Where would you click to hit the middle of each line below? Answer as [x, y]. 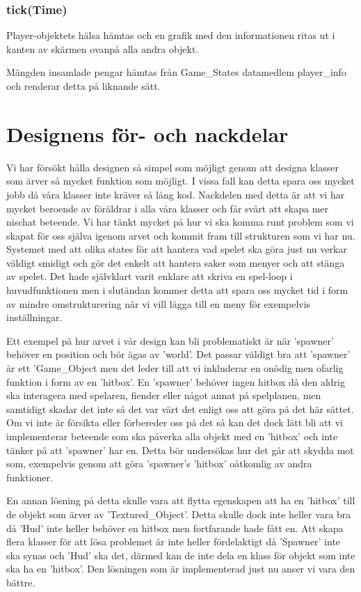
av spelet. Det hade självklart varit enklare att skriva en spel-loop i [150, 276]
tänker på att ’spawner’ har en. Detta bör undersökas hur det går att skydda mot [180, 450]
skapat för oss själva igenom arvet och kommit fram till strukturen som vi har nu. [181, 235]
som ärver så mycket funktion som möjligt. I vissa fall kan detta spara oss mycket [180, 181]
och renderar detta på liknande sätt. [83, 86]
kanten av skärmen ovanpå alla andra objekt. [103, 48]
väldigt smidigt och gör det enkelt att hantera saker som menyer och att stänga [176, 262]
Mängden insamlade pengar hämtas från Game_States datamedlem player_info [176, 72]
